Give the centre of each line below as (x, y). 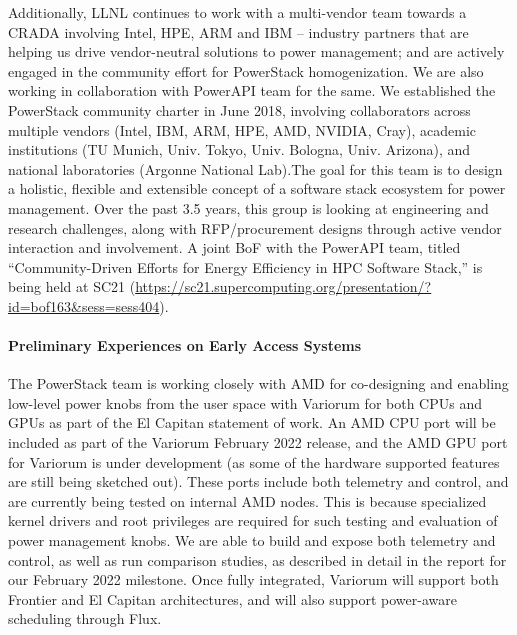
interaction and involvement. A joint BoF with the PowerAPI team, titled (234, 247)
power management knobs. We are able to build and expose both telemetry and (252, 540)
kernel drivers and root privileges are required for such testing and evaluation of (253, 520)
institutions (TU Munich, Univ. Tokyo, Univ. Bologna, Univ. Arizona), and (239, 149)
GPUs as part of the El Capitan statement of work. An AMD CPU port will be (252, 422)
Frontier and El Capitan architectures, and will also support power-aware (232, 598)
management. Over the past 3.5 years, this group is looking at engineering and (248, 207)
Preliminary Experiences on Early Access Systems (185, 345)
